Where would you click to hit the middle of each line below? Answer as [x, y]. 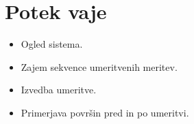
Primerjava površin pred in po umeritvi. [105, 112]
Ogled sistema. [52, 44]
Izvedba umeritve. [59, 90]
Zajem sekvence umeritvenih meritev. [99, 66]
